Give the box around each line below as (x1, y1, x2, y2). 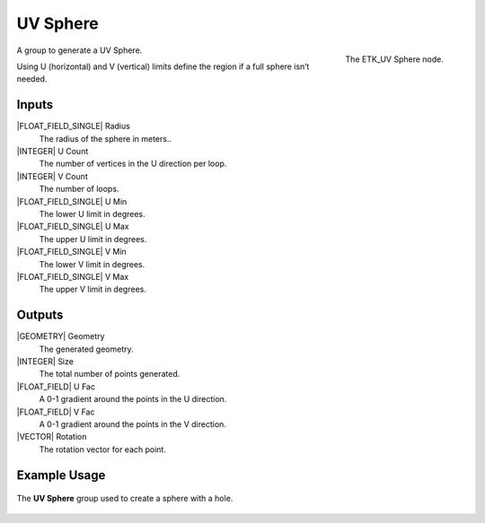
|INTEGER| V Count (16, 170, 89, 181)
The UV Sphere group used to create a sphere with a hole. (16, 493, 234, 504)
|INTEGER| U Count (16, 146, 89, 157)
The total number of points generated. (39, 369, 181, 379)
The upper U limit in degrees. (39, 233, 147, 244)
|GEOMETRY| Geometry (16, 331, 105, 342)
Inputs (16, 97, 54, 112)
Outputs (16, 308, 64, 323)
